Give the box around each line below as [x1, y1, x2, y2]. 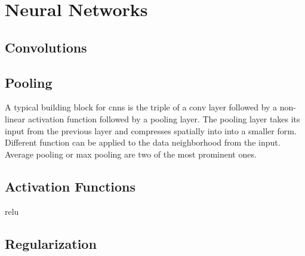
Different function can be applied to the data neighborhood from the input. [5, 136, 281, 149]
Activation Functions [5, 177, 136, 195]
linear [5, 112, 26, 125]
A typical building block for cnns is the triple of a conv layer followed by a [5, 101, 278, 113]
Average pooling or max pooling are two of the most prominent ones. [5, 147, 257, 160]
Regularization [5, 234, 97, 252]
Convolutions [5, 38, 87, 56]
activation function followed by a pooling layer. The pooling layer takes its [27, 112, 300, 125]
